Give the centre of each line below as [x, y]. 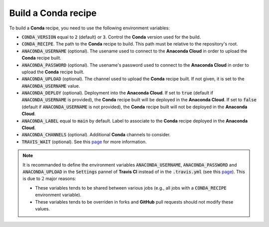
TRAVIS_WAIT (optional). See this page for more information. [84, 142]
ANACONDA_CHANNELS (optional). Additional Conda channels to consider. [96, 135]
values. [42, 209]
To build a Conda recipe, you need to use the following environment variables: [89, 28]
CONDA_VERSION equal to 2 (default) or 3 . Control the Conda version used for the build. [111, 37]
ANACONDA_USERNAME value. [51, 86]
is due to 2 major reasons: [50, 179]
